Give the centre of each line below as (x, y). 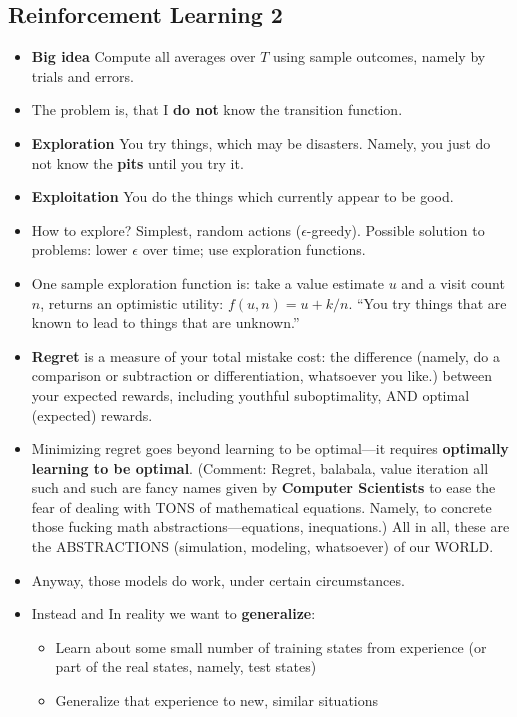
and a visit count (453, 282)
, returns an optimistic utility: (132, 302)
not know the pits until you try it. (137, 162)
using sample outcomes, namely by (379, 56)
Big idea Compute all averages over (143, 56)
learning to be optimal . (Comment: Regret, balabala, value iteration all (260, 467)
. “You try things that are (427, 302)
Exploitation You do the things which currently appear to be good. (242, 196)
